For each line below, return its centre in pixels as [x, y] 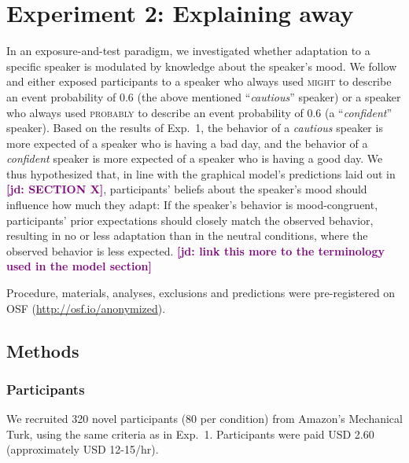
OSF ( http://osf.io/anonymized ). [86, 308]
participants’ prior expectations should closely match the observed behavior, [190, 220]
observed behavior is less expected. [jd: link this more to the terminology [195, 250]
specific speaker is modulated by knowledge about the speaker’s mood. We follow [202, 66]
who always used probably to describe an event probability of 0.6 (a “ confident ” [199, 112]
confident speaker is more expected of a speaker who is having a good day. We [195, 158]
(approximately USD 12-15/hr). [83, 449]
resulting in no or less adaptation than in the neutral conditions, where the [187, 235]
